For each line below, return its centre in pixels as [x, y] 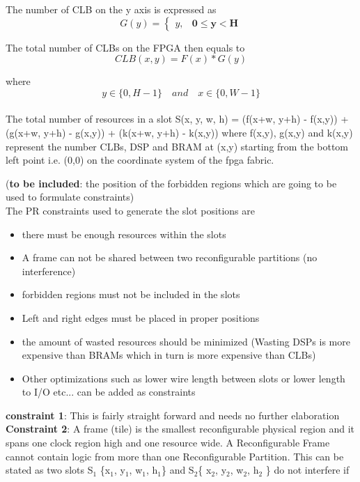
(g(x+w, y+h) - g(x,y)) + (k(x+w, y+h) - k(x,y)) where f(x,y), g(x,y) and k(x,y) [179, 132]
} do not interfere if [307, 470]
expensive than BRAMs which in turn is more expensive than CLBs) [169, 355]
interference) [49, 271]
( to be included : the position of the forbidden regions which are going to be [171, 183]
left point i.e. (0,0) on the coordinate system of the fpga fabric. [140, 160]
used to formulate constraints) [70, 197]
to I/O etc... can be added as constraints [109, 392]
